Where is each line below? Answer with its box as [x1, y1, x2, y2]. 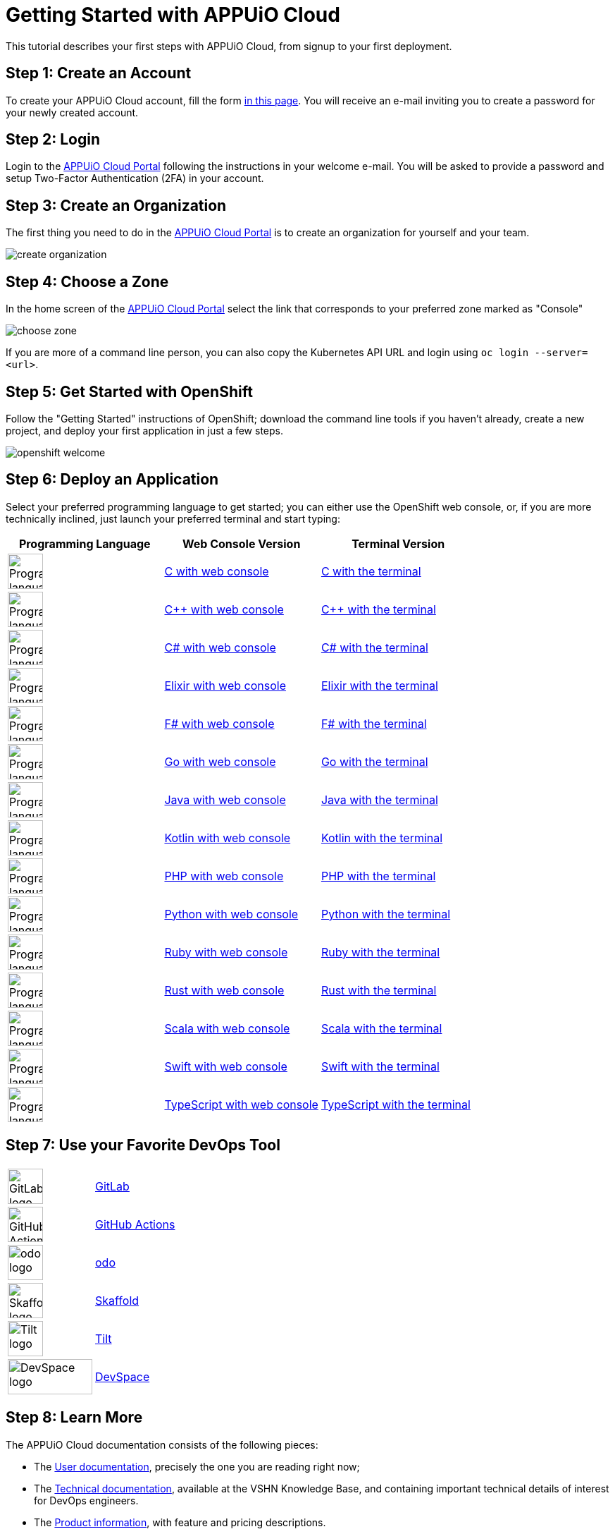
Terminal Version [352, 536, 445, 551]
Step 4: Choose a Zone [6, 272, 169, 291]
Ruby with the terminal [321, 944, 440, 959]
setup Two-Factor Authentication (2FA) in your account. [6, 172, 264, 185]
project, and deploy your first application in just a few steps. [6, 424, 283, 437]
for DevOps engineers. [34, 1494, 139, 1506]
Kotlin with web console [164, 830, 291, 845]
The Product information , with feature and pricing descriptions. [34, 1516, 326, 1528]
